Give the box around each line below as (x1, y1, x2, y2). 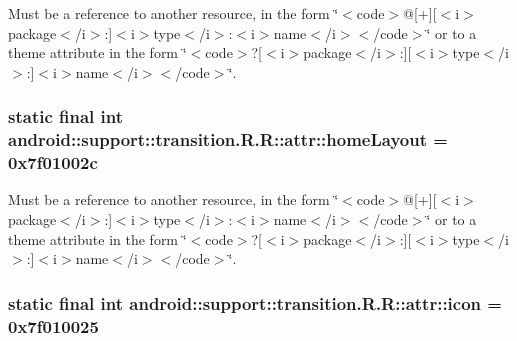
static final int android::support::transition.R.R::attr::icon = (8, 290, 502, 315)
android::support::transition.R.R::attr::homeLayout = (8, 127, 448, 152)
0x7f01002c (8, 150, 98, 175)
